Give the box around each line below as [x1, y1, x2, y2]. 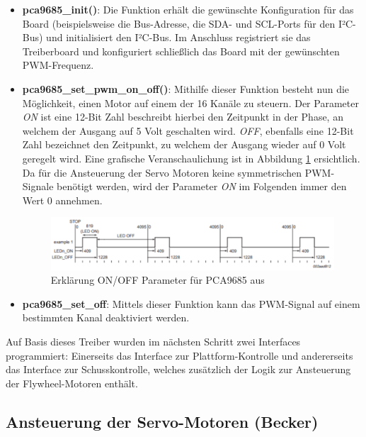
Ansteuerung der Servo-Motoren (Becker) [6, 410, 319, 432]
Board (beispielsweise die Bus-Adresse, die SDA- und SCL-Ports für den [22, 16, 336, 31]
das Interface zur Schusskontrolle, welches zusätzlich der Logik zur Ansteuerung [6, 362, 351, 377]
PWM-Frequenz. [22, 57, 94, 72]
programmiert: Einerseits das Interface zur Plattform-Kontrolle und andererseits [6, 348, 353, 363]
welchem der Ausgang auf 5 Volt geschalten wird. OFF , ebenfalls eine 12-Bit [22, 123, 354, 138]
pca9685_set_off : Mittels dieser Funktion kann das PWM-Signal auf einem [22, 296, 360, 311]
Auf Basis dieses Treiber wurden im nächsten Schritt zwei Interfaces [6, 333, 301, 348]
